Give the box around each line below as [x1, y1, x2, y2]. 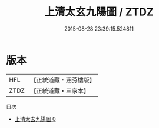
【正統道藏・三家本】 [30, 86, 90, 95]
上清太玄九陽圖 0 [14, 115, 56, 122]
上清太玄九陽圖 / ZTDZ [44, 5, 154, 19]
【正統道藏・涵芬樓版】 [30, 76, 96, 84]
